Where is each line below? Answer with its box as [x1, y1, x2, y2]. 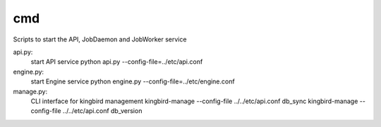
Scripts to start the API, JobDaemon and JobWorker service [13, 35, 187, 44]
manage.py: [13, 87, 48, 95]
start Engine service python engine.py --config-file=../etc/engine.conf [30, 77, 236, 86]
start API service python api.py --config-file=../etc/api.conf [30, 58, 203, 66]
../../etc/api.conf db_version [62, 107, 143, 115]
